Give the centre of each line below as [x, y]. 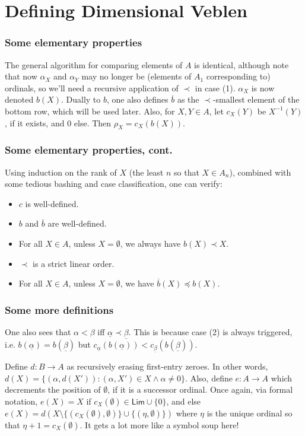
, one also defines [137, 99]
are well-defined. [77, 223]
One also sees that [38, 331]
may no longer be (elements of [136, 76]
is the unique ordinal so [250, 413]
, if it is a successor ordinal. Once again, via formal [200, 389]
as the [188, 99]
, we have [137, 283]
